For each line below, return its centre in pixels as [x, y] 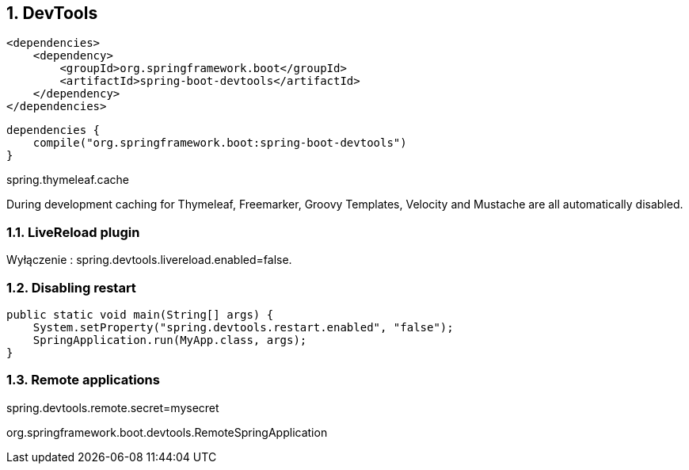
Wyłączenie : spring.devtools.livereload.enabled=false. [149, 260]
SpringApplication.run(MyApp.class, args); [170, 340]
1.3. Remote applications [83, 380]
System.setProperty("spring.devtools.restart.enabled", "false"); [243, 327]
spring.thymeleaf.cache [68, 180]
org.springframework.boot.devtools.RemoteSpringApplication [167, 432]
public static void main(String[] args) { [140, 314]
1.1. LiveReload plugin [73, 232]
